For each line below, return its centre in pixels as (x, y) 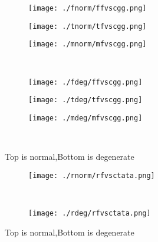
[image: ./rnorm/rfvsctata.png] (92, 175)
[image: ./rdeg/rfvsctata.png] (90, 213)
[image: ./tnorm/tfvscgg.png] (88, 26)
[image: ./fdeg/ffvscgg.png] (85, 82)
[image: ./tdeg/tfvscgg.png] (85, 100)
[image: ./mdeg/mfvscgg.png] (85, 118)
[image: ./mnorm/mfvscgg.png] (88, 44)
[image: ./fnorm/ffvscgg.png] (88, 8)
